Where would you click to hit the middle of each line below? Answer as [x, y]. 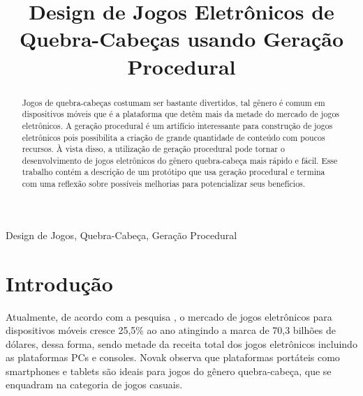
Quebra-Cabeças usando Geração [181, 39]
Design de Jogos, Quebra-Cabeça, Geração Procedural [121, 235]
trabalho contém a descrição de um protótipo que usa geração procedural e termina [173, 172]
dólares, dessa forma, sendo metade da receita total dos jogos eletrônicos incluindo [181, 343]
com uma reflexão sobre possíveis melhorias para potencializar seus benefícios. [164, 184]
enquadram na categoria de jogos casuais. [94, 384]
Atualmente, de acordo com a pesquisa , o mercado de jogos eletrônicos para [169, 316]
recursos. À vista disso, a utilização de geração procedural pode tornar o [153, 149]
